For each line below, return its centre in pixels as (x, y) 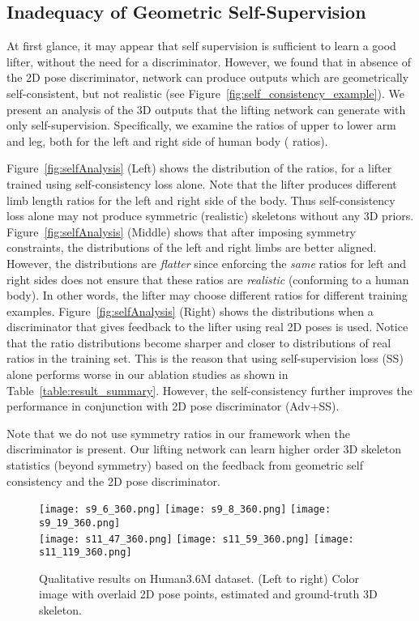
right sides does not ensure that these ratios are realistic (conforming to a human (208, 279)
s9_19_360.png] (80, 523)
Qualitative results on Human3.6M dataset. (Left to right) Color (199, 578)
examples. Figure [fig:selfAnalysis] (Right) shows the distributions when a (190, 310)
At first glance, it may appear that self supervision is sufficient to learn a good (201, 46)
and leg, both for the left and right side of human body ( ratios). (167, 140)
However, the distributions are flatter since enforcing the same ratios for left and (207, 263)
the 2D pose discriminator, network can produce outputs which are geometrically (208, 77)
